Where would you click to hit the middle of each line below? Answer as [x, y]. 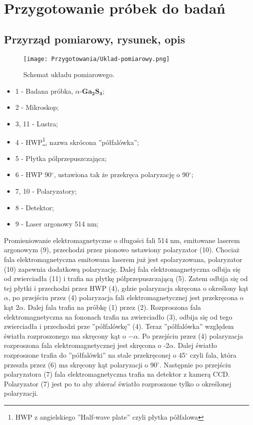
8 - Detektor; [35, 207]
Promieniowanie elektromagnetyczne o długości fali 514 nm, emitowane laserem [122, 240]
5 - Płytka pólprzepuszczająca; [61, 158]
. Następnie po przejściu [195, 364]
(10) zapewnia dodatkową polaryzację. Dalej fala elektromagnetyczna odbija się [122, 269]
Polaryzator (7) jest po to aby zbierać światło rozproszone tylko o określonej [118, 383]
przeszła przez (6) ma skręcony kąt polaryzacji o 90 [81, 364]
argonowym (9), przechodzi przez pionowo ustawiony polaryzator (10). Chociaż [122, 250]
